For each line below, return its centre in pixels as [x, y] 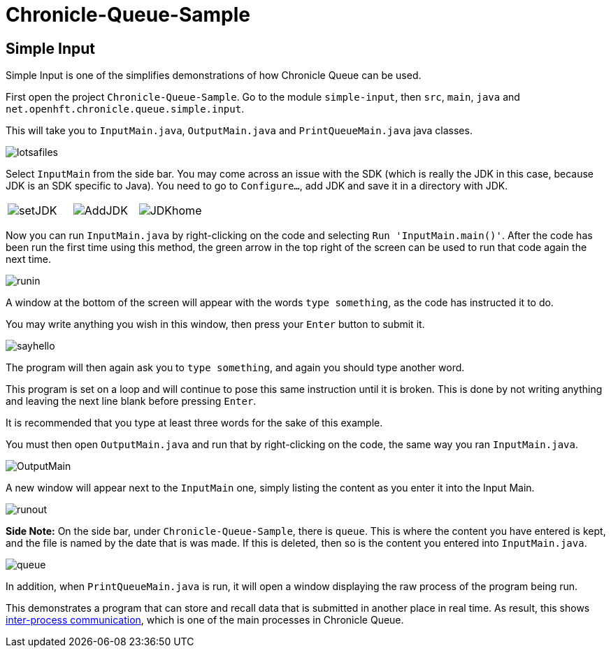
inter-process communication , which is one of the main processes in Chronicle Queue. [205, 620]
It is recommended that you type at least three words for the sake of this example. [194, 423]
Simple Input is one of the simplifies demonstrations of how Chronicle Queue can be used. [214, 76]
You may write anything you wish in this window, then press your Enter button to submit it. [215, 324]
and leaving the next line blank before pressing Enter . [131, 401]
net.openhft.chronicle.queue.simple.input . [125, 109]
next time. [28, 259]
